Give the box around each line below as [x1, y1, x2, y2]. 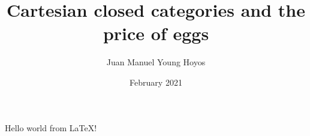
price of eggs [103, 21, 209, 46]
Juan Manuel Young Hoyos [106, 56, 206, 68]
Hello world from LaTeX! [5, 121, 97, 134]
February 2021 [130, 75, 182, 88]
